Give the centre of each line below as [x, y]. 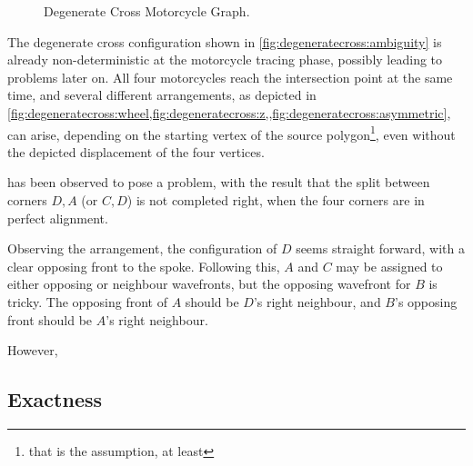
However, [33, 350]
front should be [50, 319]
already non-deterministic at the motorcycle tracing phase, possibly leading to [225, 59]
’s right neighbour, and [317, 301]
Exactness [55, 399]
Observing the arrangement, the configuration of [142, 248]
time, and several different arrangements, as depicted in [162, 95]
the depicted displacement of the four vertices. [136, 151]
